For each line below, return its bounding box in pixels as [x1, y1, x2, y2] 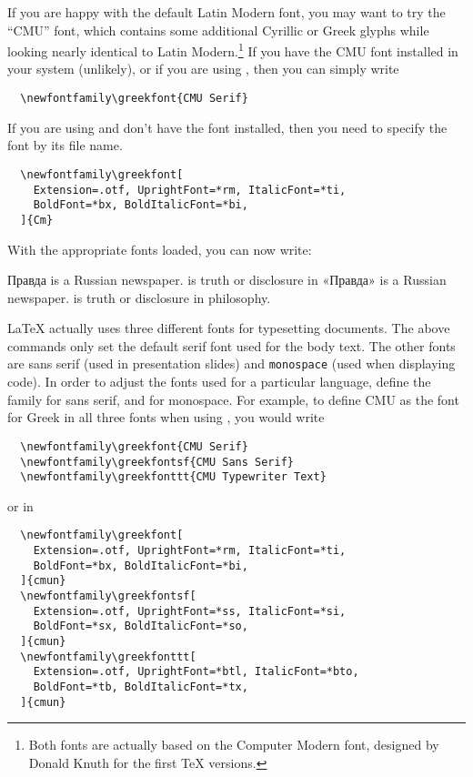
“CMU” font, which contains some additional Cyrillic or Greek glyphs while [7, 20, 429, 39]
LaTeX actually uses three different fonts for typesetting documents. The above [7, 318, 450, 338]
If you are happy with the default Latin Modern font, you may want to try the [7, 3, 446, 21]
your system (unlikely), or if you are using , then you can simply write [7, 59, 399, 78]
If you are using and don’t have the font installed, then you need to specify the [7, 117, 448, 136]
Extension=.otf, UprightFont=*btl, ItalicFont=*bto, [33, 665, 359, 679]
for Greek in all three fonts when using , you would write [7, 408, 325, 427]
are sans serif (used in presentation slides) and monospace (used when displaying [7, 354, 456, 373]
